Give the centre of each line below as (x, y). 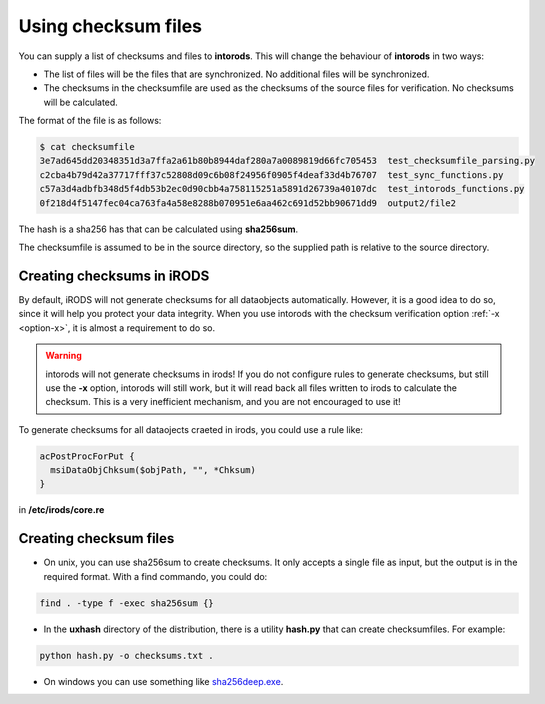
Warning (63, 356)
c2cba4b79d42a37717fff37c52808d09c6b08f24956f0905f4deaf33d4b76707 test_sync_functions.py (271, 174)
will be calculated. (81, 102)
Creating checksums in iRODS (114, 275)
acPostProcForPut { (87, 456)
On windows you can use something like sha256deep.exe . (163, 681)
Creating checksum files (96, 538)
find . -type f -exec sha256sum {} (126, 603)
